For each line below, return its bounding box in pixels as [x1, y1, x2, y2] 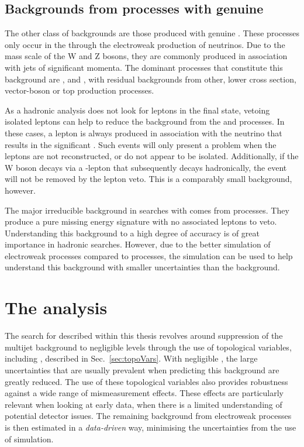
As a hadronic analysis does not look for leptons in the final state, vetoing [5, 104, 270, 116]
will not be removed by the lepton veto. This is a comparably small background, [5, 173, 292, 185]
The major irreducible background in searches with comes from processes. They [5, 204, 289, 216]
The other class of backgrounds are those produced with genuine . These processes [5, 27, 299, 39]
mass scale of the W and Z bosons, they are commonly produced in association [5, 50, 288, 62]
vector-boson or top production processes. [5, 84, 154, 97]
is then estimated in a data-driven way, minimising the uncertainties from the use [5, 421, 296, 433]
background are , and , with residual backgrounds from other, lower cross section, [5, 73, 296, 85]
